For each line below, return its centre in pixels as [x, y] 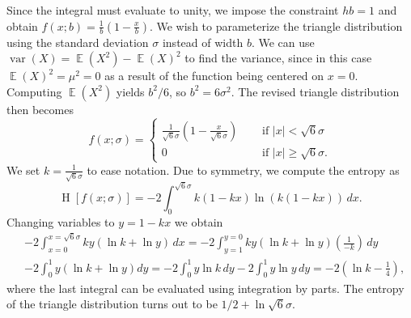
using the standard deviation [78, 42]
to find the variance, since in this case [278, 58]
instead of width [203, 42]
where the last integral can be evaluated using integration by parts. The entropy [205, 288]
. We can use [283, 42]
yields [130, 91]
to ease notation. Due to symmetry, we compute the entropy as [243, 170]
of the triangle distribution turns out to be [112, 304]
